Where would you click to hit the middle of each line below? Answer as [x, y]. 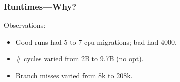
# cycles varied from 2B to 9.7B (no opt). [80, 58]
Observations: [25, 25]
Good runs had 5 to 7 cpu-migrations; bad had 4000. [96, 41]
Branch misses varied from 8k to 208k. [74, 75]
